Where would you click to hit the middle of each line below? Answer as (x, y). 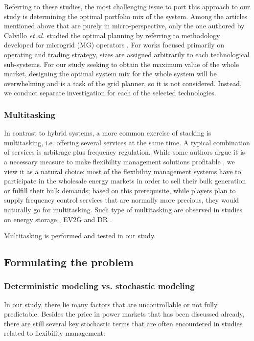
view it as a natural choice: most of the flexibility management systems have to (123, 171)
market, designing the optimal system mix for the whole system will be (110, 74)
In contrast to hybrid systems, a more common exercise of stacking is (108, 133)
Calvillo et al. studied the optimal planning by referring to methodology (112, 35)
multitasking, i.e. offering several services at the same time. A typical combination (127, 142)
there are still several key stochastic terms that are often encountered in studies (123, 323)
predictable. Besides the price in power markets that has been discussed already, (124, 314)
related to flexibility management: (55, 333)
